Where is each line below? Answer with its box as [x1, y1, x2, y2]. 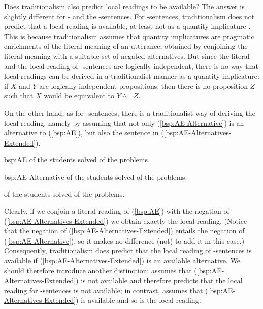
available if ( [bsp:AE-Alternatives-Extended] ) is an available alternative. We [4, 255, 241, 266]
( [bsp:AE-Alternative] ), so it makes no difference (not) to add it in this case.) [4, 235, 245, 246]
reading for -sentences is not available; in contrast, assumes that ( [4, 285, 208, 295]
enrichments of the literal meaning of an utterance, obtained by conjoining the [4, 41, 248, 51]
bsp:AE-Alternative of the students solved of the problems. [4, 171, 187, 182]
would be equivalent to [44, 90, 115, 101]
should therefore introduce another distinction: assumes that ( [4, 265, 197, 276]
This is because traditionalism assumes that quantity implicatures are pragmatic [4, 30, 254, 41]
